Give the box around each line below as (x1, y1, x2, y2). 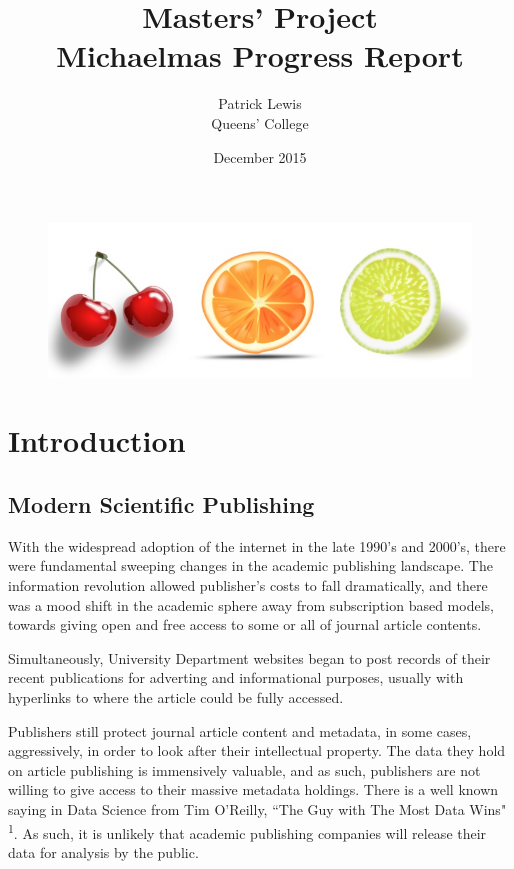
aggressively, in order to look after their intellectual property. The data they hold (8, 740, 506, 761)
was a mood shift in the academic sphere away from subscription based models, (8, 594, 494, 615)
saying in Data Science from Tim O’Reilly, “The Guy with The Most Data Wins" (8, 799, 507, 819)
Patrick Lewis (218, 93, 302, 114)
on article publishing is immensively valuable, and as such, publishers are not (8, 759, 481, 780)
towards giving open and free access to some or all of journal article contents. (8, 614, 482, 635)
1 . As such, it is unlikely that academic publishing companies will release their (8, 819, 487, 843)
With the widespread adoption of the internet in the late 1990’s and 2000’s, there (8, 535, 506, 556)
